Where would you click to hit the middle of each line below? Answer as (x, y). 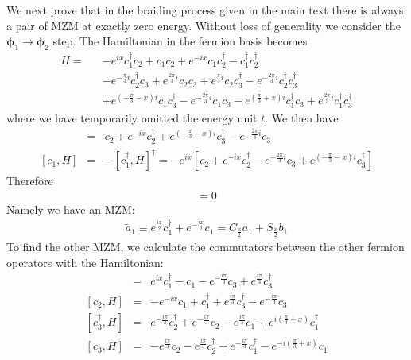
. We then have (302, 117)
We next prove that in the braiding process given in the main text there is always (205, 10)
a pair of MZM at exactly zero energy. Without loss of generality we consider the (204, 25)
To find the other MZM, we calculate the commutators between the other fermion (205, 247)
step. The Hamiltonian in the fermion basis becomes (180, 41)
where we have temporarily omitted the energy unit (132, 117)
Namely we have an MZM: (71, 209)
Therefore (30, 181)
